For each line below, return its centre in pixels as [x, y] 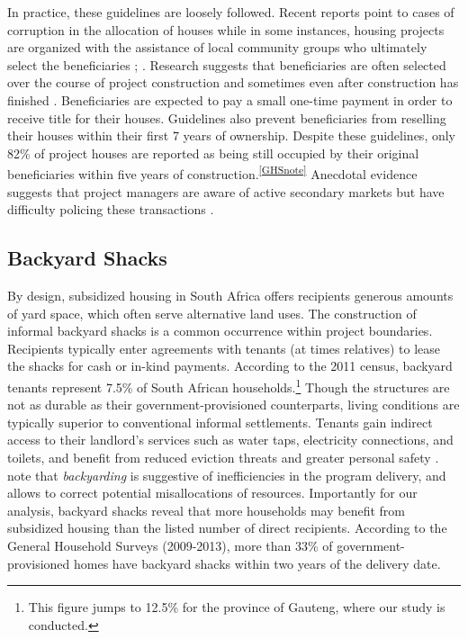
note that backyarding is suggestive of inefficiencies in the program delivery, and [227, 475]
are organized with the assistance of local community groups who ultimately [217, 47]
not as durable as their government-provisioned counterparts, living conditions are [234, 405]
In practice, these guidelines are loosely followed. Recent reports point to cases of [231, 12]
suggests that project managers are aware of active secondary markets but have [226, 191]
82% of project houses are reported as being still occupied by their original [213, 153]
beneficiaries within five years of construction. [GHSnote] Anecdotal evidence [212, 172]
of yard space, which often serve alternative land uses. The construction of [212, 313]
